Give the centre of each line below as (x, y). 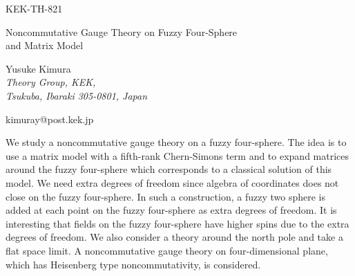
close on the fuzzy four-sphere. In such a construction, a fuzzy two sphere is (165, 196)
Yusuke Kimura (38, 68)
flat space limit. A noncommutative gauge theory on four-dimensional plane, (167, 250)
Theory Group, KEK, (51, 82)
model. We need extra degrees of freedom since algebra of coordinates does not (172, 182)
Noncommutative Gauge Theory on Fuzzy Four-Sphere (122, 31)
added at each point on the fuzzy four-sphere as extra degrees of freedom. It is (171, 210)
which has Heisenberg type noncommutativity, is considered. (133, 264)
